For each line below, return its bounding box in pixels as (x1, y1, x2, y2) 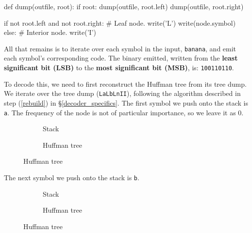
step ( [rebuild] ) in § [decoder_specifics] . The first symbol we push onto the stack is (4, 97, 248, 108)
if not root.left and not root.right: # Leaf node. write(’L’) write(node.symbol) (4, 17, 236, 28)
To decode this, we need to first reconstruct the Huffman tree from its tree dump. (4, 78, 247, 89)
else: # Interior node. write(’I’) (4, 27, 96, 37)
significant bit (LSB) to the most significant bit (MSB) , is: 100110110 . (4, 62, 234, 73)
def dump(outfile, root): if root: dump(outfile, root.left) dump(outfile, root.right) (4, 1, 244, 11)
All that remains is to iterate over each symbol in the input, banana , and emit (4, 43, 236, 53)
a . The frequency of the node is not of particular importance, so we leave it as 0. (4, 107, 244, 117)
